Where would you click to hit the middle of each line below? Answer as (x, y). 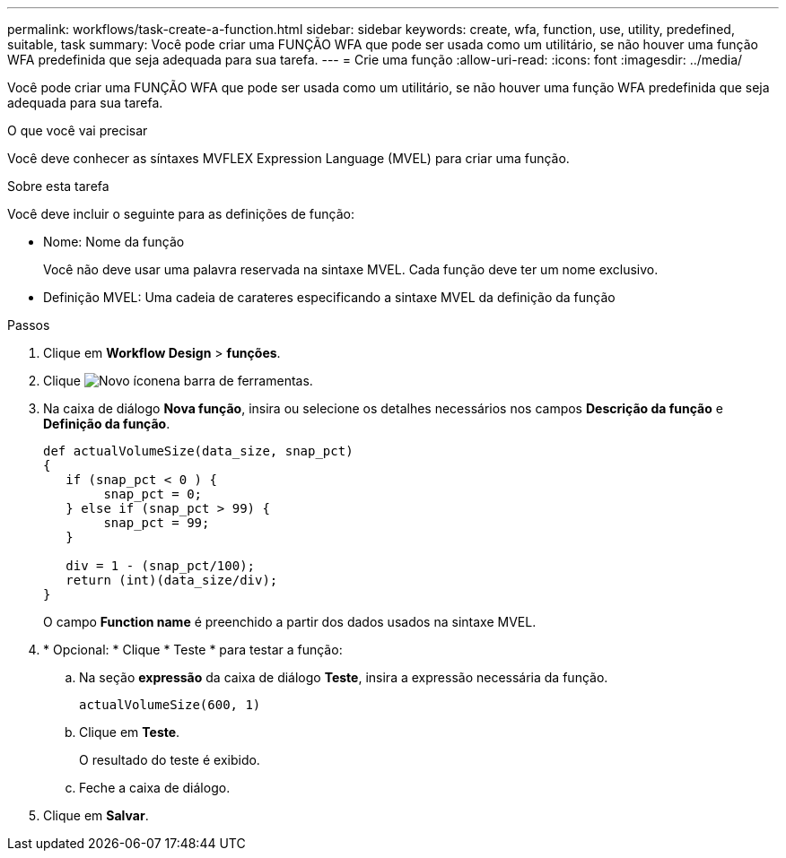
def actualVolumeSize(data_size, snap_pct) (198, 451)
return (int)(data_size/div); (172, 580)
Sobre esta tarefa (58, 186)
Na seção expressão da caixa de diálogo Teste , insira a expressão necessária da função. (344, 677)
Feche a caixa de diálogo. (155, 788)
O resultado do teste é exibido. (170, 760)
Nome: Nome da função (114, 242)
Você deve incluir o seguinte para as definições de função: (181, 214)
